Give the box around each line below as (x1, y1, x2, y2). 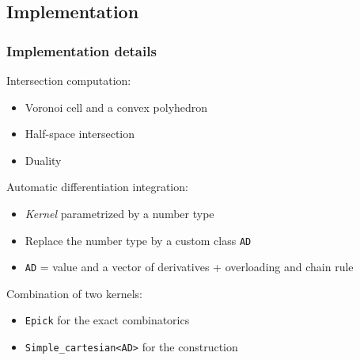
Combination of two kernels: (6, 285, 143, 301)
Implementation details (6, 40, 157, 60)
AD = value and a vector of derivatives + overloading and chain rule (25, 259, 354, 275)
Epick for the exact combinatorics (25, 312, 190, 328)
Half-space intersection (25, 125, 135, 142)
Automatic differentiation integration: (6, 178, 188, 195)
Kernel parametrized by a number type (25, 205, 214, 221)
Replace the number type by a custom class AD (25, 232, 252, 248)
